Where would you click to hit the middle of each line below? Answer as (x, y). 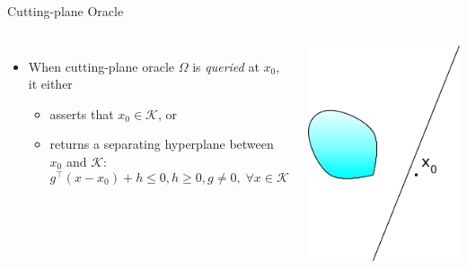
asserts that (82, 113)
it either (50, 84)
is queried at (226, 66)
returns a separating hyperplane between (162, 144)
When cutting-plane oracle (101, 66)
